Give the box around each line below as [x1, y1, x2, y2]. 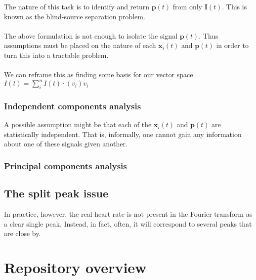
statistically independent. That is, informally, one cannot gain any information [4, 129, 242, 139]
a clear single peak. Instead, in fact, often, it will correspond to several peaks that [4, 218, 252, 229]
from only [172, 1, 202, 11]
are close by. [4, 228, 41, 238]
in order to [216, 40, 249, 50]
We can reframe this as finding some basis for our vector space [4, 69, 193, 80]
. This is [222, 1, 247, 11]
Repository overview [4, 257, 147, 278]
